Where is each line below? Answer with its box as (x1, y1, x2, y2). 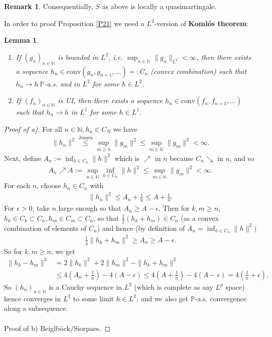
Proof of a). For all (4, 123, 62, 134)
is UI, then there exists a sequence (58, 95, 163, 106)
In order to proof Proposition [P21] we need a (4, 18, 145, 28)
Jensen (78, 135, 93, 140)
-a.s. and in (44, 78, 80, 89)
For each (4, 180, 30, 191)
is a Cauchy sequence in (49, 281, 122, 292)
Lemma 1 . (4, 35, 39, 45)
